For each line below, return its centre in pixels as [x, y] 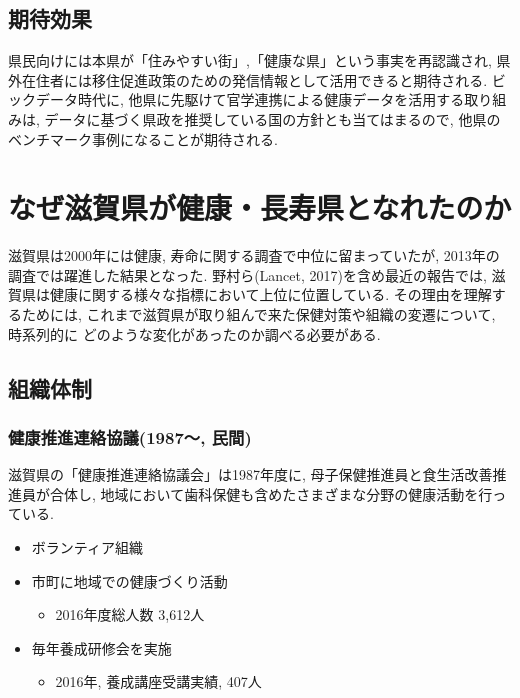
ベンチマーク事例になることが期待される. [143, 138]
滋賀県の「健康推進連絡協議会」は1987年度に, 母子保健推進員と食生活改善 [250, 474]
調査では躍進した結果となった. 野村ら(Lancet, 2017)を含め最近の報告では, [247, 274]
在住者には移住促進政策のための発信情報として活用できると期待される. [254, 79]
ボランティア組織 [87, 547]
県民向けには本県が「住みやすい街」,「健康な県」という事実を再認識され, [250, 60]
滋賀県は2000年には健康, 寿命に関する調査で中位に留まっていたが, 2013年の [254, 255]
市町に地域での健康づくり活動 [129, 580]
